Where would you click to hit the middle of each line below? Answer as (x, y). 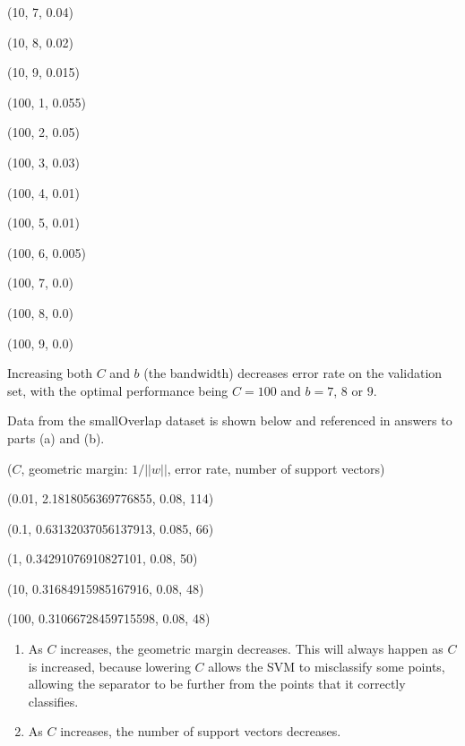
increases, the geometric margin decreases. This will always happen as (252, 649)
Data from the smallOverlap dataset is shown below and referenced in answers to (230, 420)
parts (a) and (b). (56, 437)
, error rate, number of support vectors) (276, 468)
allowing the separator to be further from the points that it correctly (217, 684)
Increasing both (50, 373)
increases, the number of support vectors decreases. (201, 731)
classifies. (53, 701)
